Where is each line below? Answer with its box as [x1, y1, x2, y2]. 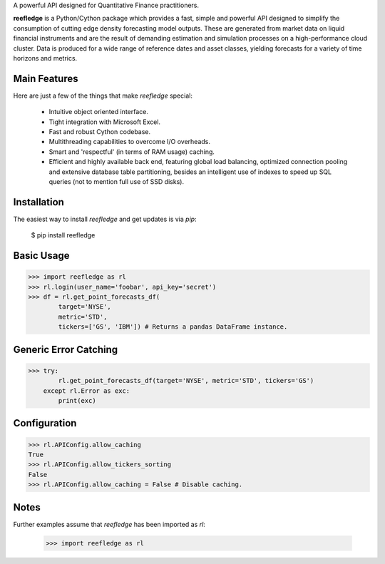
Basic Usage [13, 250, 70, 262]
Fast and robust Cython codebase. [48, 128, 151, 136]
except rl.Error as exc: [43, 386, 130, 395]
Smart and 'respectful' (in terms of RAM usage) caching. [48, 147, 215, 156]
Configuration [13, 417, 77, 429]
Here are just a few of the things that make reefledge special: [13, 91, 192, 100]
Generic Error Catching [13, 343, 118, 356]
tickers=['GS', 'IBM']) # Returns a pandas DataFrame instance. [58, 323, 288, 331]
